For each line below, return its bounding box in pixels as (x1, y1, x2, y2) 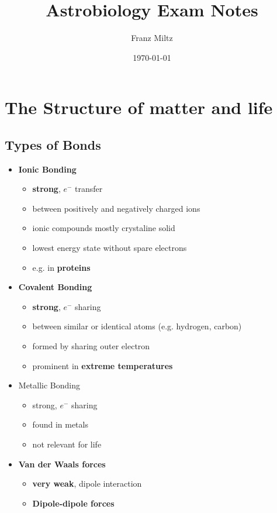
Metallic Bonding (18, 379, 81, 391)
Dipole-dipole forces (32, 497, 115, 509)
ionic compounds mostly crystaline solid (32, 222, 175, 234)
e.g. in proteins (32, 261, 91, 273)
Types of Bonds (5, 135, 101, 153)
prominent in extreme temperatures (32, 359, 173, 371)
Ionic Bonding (18, 163, 77, 175)
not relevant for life (32, 438, 102, 450)
